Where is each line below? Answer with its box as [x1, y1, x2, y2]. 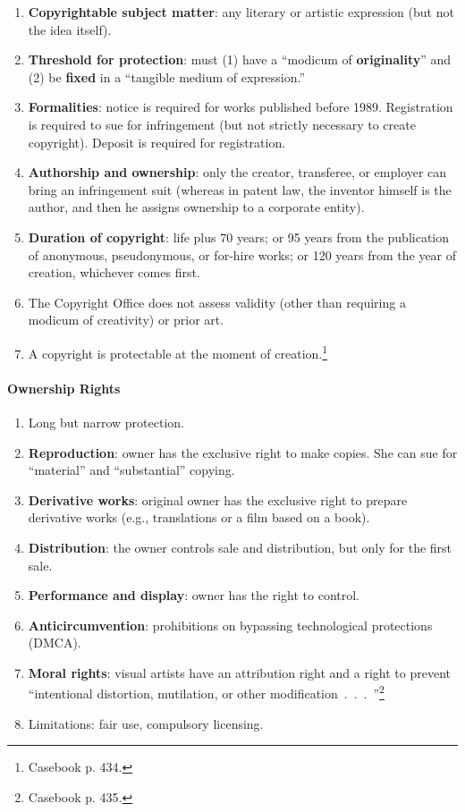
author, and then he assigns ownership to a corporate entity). [28, 198, 365, 216]
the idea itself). [28, 20, 112, 38]
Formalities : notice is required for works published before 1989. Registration [28, 97, 453, 116]
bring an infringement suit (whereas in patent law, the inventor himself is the [28, 180, 452, 199]
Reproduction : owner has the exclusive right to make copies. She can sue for [28, 443, 458, 461]
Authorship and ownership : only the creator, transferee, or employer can [28, 163, 447, 182]
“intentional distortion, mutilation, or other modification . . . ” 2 [28, 681, 385, 703]
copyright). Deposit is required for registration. [28, 132, 286, 151]
